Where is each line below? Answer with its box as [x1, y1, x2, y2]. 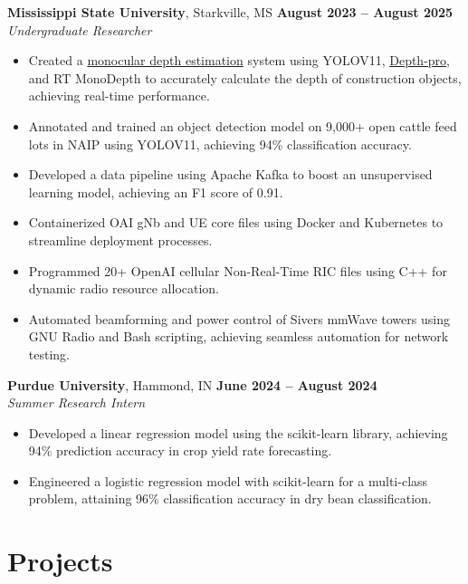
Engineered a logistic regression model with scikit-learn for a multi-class [28, 471, 428, 490]
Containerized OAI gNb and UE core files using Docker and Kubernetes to [28, 213, 444, 232]
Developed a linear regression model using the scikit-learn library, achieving [28, 423, 448, 442]
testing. [28, 344, 70, 363]
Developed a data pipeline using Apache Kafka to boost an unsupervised [28, 165, 433, 184]
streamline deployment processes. [28, 230, 213, 249]
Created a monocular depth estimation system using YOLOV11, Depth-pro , [28, 51, 450, 70]
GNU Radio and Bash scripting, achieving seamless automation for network [28, 327, 449, 346]
